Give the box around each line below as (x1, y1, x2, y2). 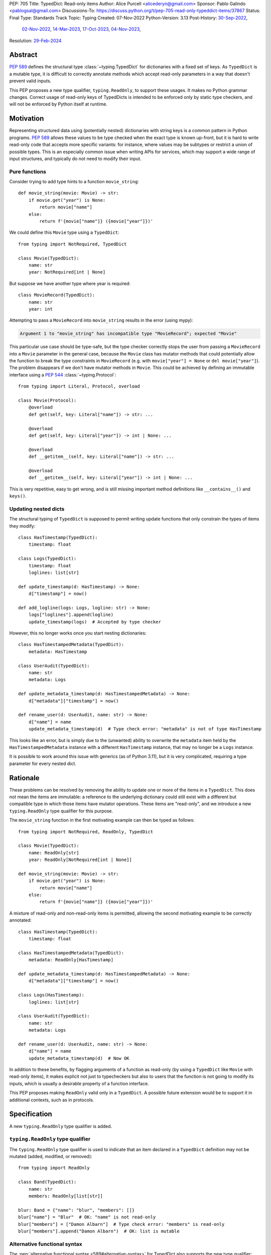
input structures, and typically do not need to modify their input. (9, 156, 142, 162)
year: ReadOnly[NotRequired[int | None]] (28, 857, 132, 863)
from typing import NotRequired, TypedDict (18, 241, 127, 247)
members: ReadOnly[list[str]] (28, 1193, 103, 1199)
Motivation (9, 114, 44, 123)
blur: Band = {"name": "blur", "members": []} (18, 1207, 135, 1213)
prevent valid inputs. (9, 78, 52, 84)
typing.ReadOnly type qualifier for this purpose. (9, 808, 113, 814)
